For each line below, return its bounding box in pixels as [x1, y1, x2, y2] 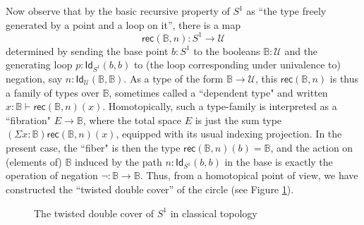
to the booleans [193, 43, 260, 58]
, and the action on [270, 140, 353, 154]
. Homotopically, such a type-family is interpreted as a [102, 99, 337, 114]
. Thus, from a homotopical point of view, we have [140, 168, 358, 183]
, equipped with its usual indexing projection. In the [116, 126, 342, 141]
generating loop [6, 57, 73, 72]
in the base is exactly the [224, 154, 333, 169]
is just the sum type [195, 112, 282, 127]
